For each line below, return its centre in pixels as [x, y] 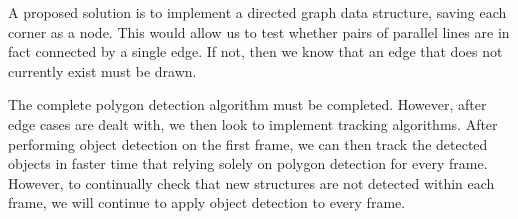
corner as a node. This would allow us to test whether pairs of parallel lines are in [259, 31]
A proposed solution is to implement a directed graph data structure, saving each [257, 12]
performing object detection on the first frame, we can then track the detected [248, 143]
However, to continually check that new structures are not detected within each [251, 182]
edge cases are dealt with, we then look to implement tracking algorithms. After [253, 123]
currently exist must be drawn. [102, 70]
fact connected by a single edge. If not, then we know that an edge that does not [255, 51]
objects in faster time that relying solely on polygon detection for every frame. [248, 163]
